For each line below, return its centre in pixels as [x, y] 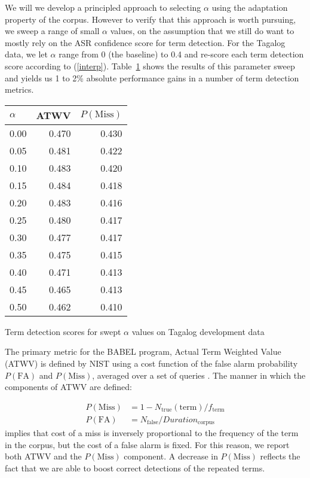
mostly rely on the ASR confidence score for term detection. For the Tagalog [145, 42]
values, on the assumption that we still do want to [202, 31]
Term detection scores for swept [63, 331]
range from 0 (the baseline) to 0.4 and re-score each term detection [181, 54]
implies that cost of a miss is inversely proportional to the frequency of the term [152, 433]
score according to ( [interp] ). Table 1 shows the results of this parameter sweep [150, 66]
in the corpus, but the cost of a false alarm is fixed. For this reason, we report [147, 444]
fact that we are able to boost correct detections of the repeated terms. [135, 468]
